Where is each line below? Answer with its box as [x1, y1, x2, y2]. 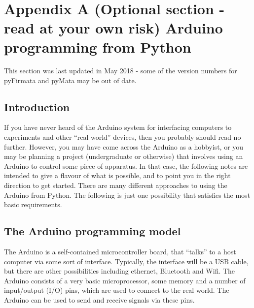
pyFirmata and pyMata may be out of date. [4, 75, 137, 85]
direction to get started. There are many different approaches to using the [4, 180, 227, 190]
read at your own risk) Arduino [4, 17, 223, 37]
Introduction [4, 99, 70, 114]
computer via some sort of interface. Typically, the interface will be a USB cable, [4, 256, 249, 266]
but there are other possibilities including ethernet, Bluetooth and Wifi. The [4, 266, 235, 276]
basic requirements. [4, 199, 62, 210]
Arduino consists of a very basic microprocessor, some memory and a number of [4, 275, 246, 285]
